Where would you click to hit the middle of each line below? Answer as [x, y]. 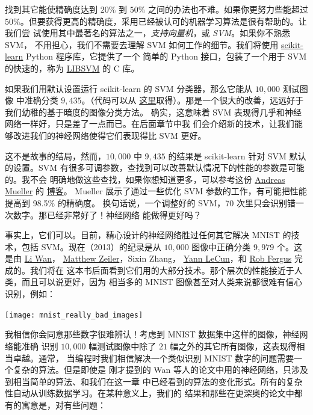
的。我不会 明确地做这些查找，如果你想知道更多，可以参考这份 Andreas [145, 179]
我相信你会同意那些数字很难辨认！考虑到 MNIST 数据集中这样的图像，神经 [152, 334]
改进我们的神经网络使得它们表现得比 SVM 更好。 [110, 135]
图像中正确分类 [221, 246]
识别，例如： [30, 294]
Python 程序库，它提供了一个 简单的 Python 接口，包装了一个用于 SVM [166, 56]
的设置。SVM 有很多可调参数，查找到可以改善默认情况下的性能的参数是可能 [155, 168]
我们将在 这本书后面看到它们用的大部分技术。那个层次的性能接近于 [162, 270]
